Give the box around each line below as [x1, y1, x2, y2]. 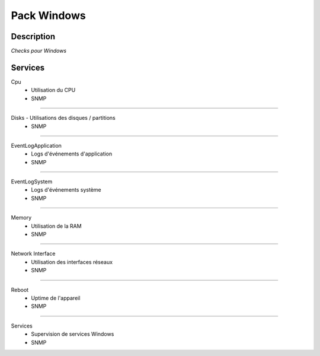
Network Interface [11, 250, 56, 258]
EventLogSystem [11, 178, 53, 185]
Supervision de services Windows [31, 330, 114, 338]
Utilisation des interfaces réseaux [31, 258, 113, 265]
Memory [11, 214, 32, 221]
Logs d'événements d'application [31, 150, 113, 157]
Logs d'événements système [31, 186, 102, 193]
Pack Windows [11, 9, 86, 22]
